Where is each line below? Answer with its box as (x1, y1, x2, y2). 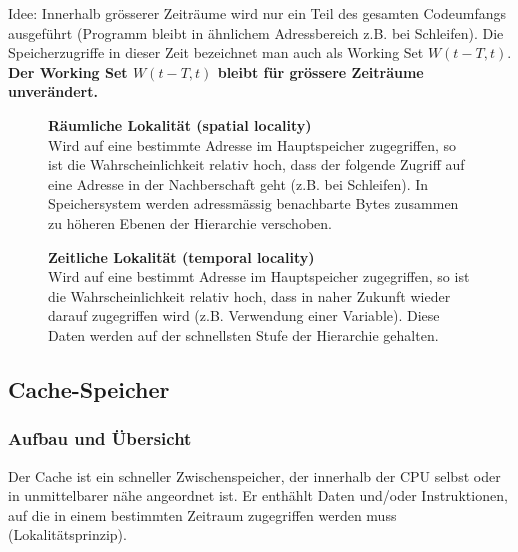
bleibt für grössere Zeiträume (217, 61, 424, 82)
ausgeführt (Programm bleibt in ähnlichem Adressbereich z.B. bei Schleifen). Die (8, 22, 504, 43)
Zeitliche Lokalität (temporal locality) (48, 246, 315, 267)
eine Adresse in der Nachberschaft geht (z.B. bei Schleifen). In (48, 173, 429, 194)
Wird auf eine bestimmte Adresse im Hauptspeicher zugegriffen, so (48, 134, 457, 155)
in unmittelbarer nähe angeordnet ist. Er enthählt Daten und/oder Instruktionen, (8, 485, 508, 506)
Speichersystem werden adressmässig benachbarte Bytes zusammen (48, 193, 459, 214)
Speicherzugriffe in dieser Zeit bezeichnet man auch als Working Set (8, 42, 424, 63)
